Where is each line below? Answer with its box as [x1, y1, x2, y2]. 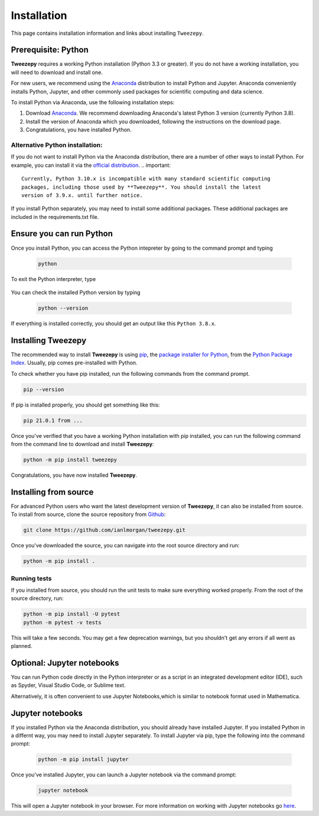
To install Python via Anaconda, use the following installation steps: [11, 99, 175, 106]
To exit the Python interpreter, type [11, 275, 96, 282]
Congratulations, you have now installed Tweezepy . [11, 471, 138, 479]
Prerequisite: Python [11, 45, 89, 55]
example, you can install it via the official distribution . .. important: [11, 162, 171, 169]
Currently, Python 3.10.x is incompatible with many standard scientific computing [21, 175, 271, 182]
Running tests [11, 574, 52, 582]
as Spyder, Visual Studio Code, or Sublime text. [11, 682, 126, 689]
